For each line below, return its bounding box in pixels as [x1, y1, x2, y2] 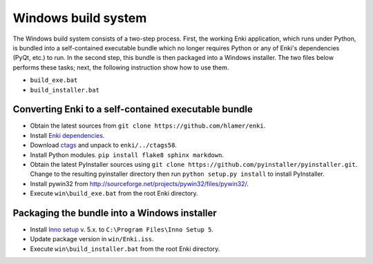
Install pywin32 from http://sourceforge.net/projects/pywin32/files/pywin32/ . [30, 179, 249, 187]
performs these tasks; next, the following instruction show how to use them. [12, 63, 229, 72]
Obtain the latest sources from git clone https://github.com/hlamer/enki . [30, 121, 266, 130]
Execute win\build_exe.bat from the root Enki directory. [30, 190, 198, 198]
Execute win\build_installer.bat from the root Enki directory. [30, 245, 220, 253]
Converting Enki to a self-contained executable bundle [12, 103, 254, 115]
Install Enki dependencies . [30, 131, 105, 139]
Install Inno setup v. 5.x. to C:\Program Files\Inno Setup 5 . [30, 225, 214, 234]
